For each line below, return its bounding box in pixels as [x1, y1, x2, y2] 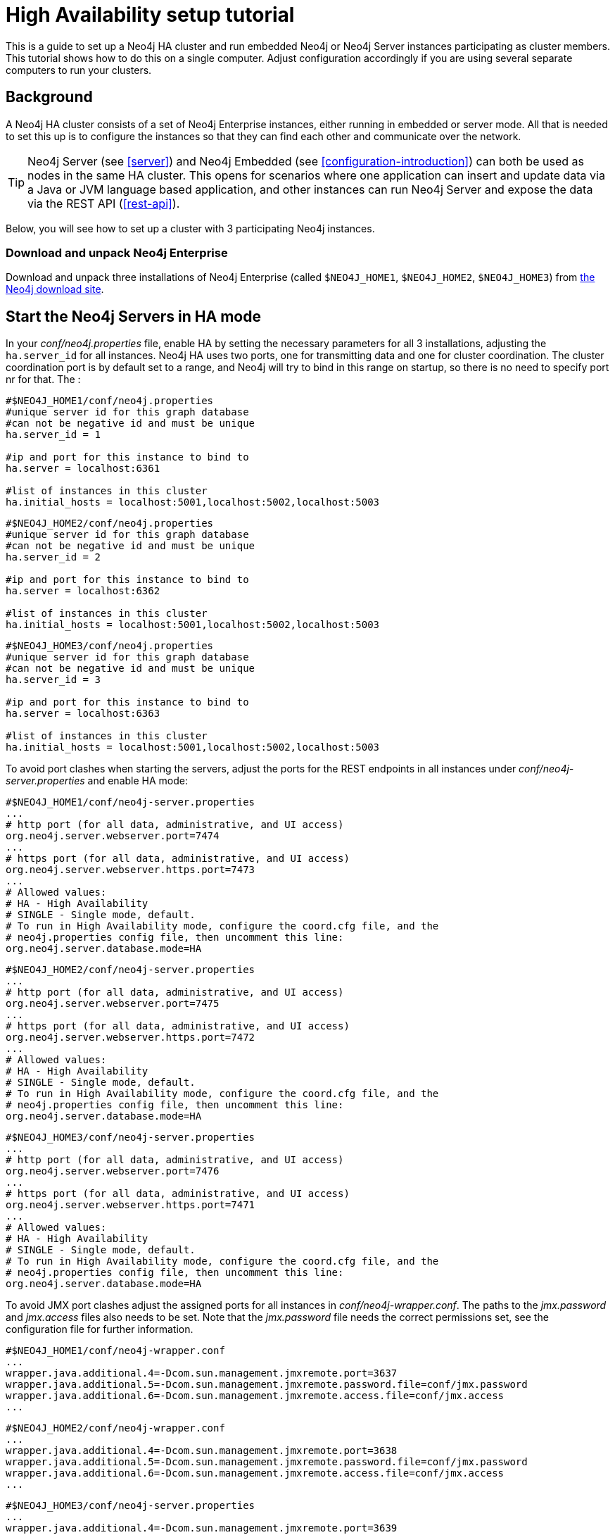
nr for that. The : [6, 373, 81, 386]
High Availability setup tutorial [6, 3, 295, 27]
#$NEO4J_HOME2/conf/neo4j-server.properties [6, 964, 255, 976]
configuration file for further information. [6, 1323, 194, 1336]
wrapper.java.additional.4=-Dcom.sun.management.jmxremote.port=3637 [6, 1367, 398, 1379]
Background [6, 88, 93, 106]
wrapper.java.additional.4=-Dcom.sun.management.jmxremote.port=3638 [6, 1445, 398, 1457]
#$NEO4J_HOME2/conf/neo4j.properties [6, 518, 214, 530]
